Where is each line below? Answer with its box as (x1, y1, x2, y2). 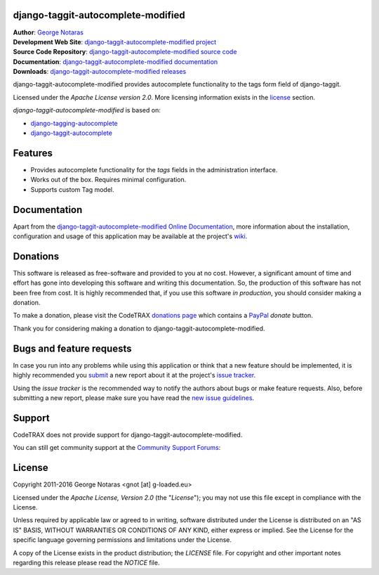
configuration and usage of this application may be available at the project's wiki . (13, 232, 248, 240)
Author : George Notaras (13, 28, 84, 37)
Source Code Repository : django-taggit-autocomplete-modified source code (13, 48, 237, 56)
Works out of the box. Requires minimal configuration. (30, 176, 187, 184)
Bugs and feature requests (13, 342, 132, 354)
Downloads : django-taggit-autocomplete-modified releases (13, 67, 187, 76)
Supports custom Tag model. (30, 185, 114, 193)
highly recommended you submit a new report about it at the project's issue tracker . (13, 371, 256, 380)
